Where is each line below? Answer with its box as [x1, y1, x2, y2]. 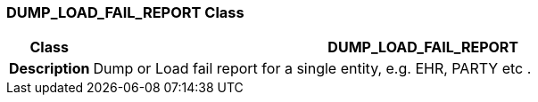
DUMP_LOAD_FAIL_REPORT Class [6, 4, 244, 21]
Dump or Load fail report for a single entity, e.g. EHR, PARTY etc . [93, 59, 532, 78]
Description [9, 59, 90, 78]
